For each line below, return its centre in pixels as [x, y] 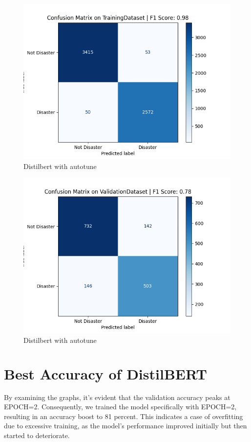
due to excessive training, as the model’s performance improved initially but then [125, 426]
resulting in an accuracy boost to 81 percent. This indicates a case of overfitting [124, 416]
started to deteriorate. [37, 435]
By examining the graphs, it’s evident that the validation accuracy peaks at [117, 397]
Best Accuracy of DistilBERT [105, 373]
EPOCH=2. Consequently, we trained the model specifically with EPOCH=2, [120, 407]
